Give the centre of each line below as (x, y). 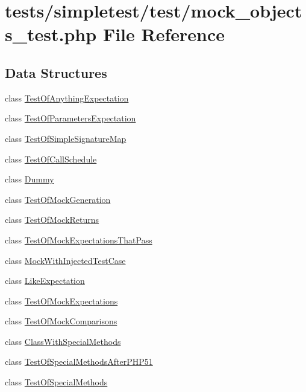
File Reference (164, 34)
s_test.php (51, 34)
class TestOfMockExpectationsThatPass (79, 239)
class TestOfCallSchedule (51, 159)
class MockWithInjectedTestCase (65, 260)
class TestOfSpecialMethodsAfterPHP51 (79, 361)
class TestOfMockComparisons (61, 321)
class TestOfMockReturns (52, 220)
